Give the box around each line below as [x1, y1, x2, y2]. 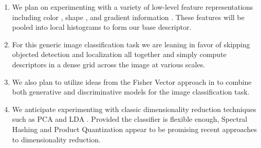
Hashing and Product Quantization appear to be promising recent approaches [12, 123, 257, 134]
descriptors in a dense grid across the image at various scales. [12, 59, 206, 69]
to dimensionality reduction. [12, 134, 101, 144]
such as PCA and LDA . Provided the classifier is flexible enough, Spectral [12, 114, 248, 124]
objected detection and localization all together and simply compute [12, 49, 227, 60]
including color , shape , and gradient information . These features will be [12, 11, 245, 22]
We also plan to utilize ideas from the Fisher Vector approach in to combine [12, 76, 252, 87]
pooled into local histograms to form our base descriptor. [12, 22, 192, 32]
